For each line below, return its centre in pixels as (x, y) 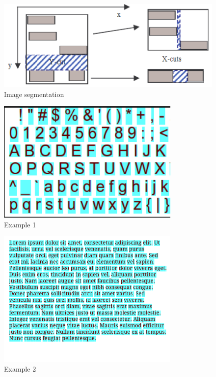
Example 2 (20, 368)
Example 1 (20, 224)
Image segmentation (34, 94)
